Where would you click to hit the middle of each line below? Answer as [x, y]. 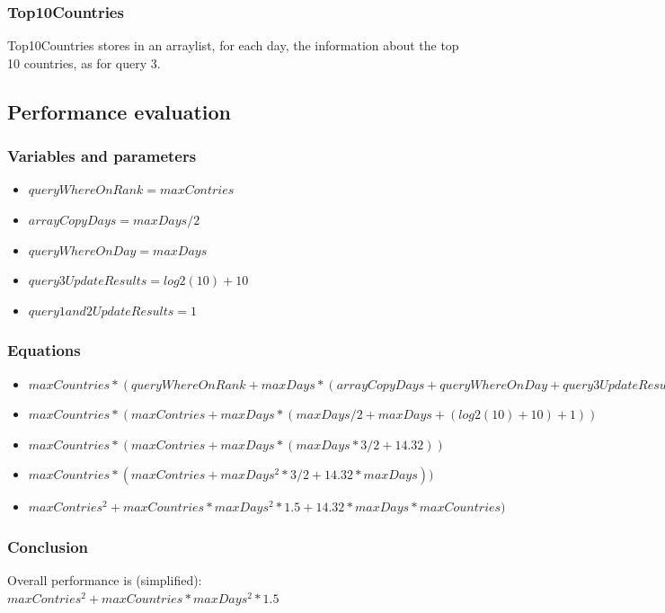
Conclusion [48, 546]
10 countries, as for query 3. [84, 62]
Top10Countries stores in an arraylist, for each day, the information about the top [233, 45]
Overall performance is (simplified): [105, 580]
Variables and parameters [102, 156]
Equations [44, 350]
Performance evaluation [120, 111]
